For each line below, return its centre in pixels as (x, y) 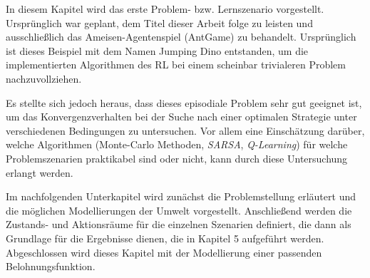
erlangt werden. (40, 172)
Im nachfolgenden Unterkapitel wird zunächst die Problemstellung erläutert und (181, 196)
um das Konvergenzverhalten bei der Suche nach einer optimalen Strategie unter (181, 117)
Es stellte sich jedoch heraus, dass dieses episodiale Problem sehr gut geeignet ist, (184, 102)
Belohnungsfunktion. (51, 266)
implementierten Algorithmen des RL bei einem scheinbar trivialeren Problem (176, 65)
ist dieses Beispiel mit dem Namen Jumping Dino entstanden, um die (157, 50)
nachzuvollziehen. (44, 78)
